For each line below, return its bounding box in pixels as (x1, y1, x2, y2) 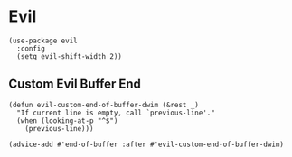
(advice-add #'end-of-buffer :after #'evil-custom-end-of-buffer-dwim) (8, 140, 284, 149)
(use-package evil (8, 36, 78, 45)
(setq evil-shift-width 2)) (16, 51, 123, 60)
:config (16, 43, 46, 53)
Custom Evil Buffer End (8, 77, 142, 92)
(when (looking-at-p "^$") (16, 115, 118, 125)
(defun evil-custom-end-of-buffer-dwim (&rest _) (8, 100, 200, 109)
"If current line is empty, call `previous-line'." (16, 108, 216, 117)
